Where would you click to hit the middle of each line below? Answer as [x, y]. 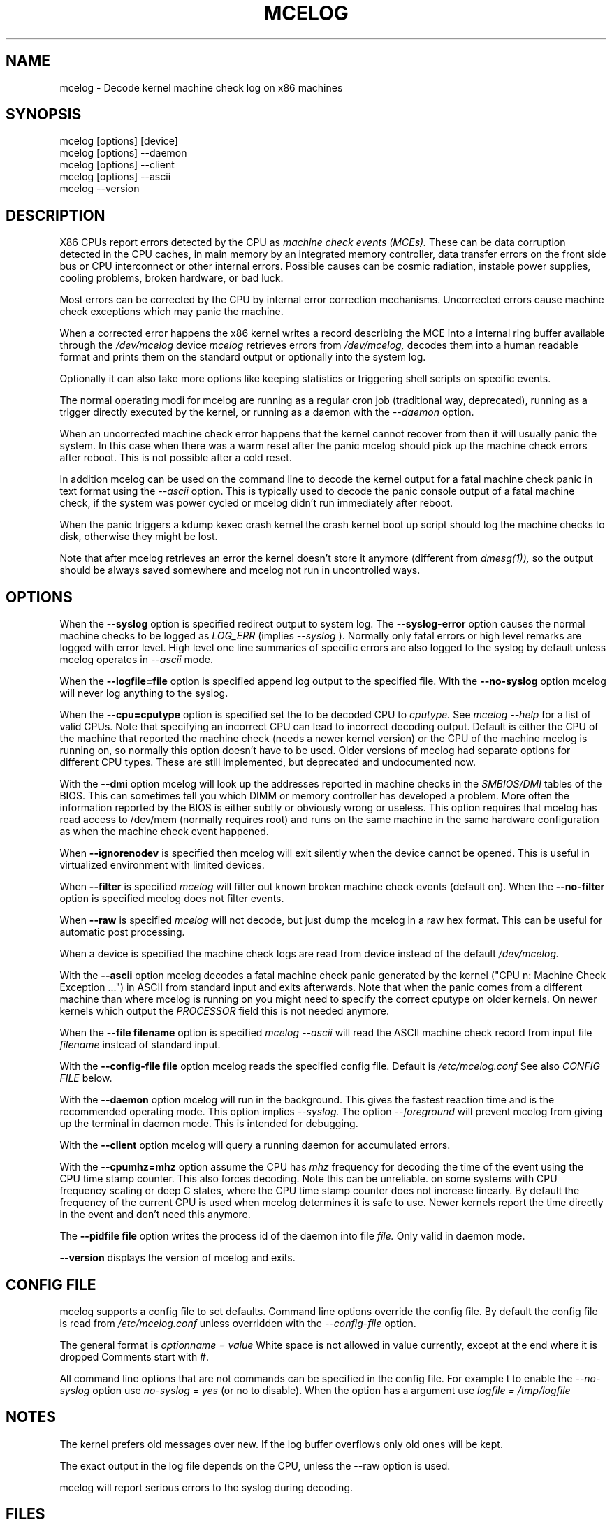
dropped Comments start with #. [134, 1356]
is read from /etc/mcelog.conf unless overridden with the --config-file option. [238, 1323]
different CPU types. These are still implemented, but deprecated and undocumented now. [268, 762]
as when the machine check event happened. [164, 832]
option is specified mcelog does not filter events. [172, 899]
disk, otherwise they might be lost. [139, 537]
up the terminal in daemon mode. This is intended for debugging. [209, 1124]
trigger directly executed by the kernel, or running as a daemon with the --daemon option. [267, 412]
